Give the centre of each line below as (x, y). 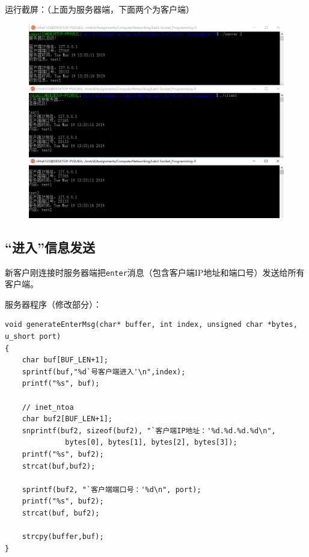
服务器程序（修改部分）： (53, 304)
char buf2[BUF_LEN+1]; (67, 419)
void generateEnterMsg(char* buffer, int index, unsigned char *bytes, (151, 325)
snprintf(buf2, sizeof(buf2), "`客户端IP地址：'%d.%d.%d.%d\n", (149, 431)
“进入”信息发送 (50, 247)
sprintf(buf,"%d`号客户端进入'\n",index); (104, 372)
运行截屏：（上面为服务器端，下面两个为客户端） (99, 9)
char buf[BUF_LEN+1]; (65, 360)
